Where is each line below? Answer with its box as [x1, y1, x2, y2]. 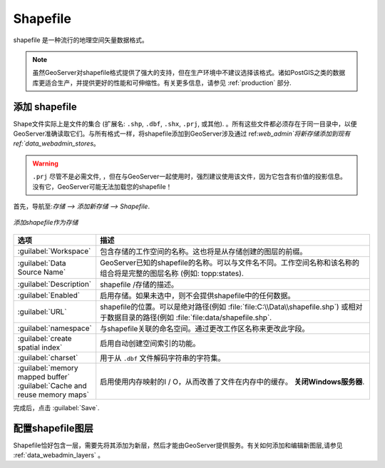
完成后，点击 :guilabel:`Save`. [13, 403, 100, 412]
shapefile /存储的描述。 [100, 279, 178, 289]
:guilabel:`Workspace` [17, 246, 91, 256]
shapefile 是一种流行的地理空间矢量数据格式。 [13, 36, 149, 44]
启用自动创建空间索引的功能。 [100, 338, 200, 348]
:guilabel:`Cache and [17, 380, 87, 390]
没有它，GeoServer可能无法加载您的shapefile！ [32, 182, 173, 190]
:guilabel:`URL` [17, 307, 67, 317]
